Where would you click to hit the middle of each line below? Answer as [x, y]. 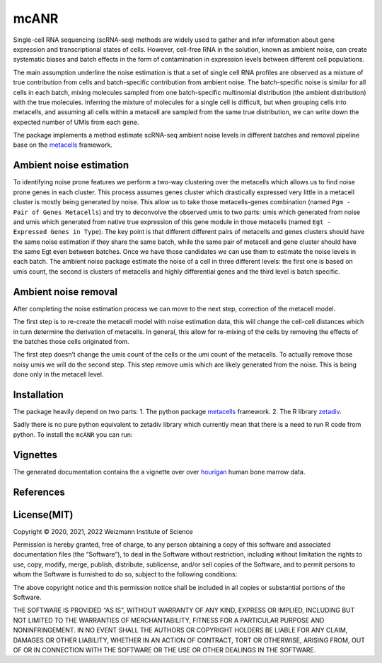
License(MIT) [43, 514]
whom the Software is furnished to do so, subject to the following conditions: [125, 574]
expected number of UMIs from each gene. [76, 122]
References [39, 492]
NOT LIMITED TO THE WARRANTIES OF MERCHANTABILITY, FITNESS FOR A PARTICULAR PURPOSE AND [169, 620]
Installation [38, 395]
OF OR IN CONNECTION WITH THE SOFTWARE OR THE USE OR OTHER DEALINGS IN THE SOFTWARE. [164, 650]
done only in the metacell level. [58, 374]
